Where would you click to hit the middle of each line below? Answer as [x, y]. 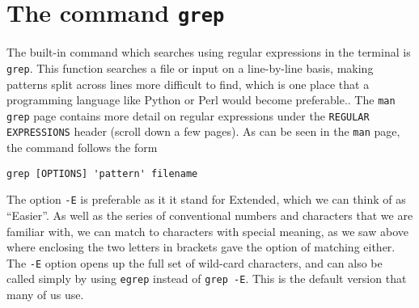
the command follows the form [82, 148]
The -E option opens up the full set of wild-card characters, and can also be [195, 262]
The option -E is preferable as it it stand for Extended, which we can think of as [206, 199]
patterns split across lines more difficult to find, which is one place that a [188, 84]
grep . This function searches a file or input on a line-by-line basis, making [190, 68]
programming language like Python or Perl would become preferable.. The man [201, 100]
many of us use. [45, 295]
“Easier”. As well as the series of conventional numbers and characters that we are [210, 215]
